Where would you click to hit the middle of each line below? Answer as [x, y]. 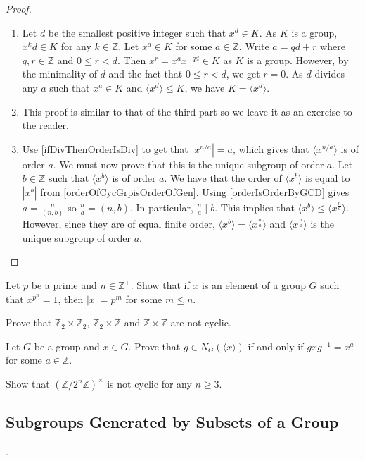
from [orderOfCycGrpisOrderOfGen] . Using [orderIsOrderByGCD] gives [195, 191]
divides [329, 74]
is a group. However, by [298, 60]
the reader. [45, 125]
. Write [254, 46]
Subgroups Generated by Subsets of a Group [172, 422]
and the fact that [146, 74]
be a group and [67, 346]
